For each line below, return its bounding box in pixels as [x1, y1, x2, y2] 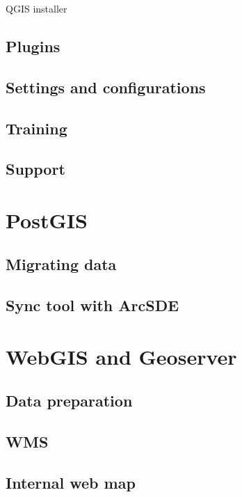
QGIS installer [6, 1, 67, 15]
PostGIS [6, 205, 88, 234]
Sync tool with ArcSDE [6, 294, 179, 316]
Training [6, 117, 67, 139]
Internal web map [6, 471, 136, 493]
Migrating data [6, 253, 117, 275]
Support [6, 158, 65, 180]
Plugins [6, 35, 60, 56]
